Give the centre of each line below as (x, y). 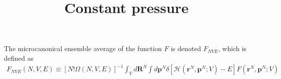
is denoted (186, 48)
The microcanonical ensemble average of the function (83, 48)
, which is (232, 48)
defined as (19, 58)
